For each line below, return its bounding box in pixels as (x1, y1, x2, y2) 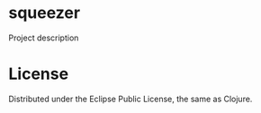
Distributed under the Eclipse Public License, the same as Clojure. (8, 93, 253, 104)
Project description (8, 32, 79, 43)
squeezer (8, 3, 81, 23)
